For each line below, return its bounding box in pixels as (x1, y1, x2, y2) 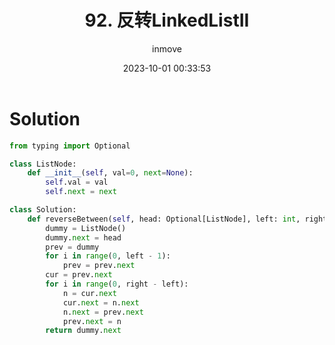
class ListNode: (9, 159, 77, 169)
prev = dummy (45, 242, 100, 252)
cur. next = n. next (62, 297, 140, 308)
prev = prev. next (62, 261, 136, 271)
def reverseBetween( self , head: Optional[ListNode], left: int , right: (27, 214, 332, 224)
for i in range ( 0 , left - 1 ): (45, 251, 171, 261)
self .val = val (45, 177, 109, 188)
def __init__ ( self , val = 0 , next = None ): (27, 168, 194, 178)
